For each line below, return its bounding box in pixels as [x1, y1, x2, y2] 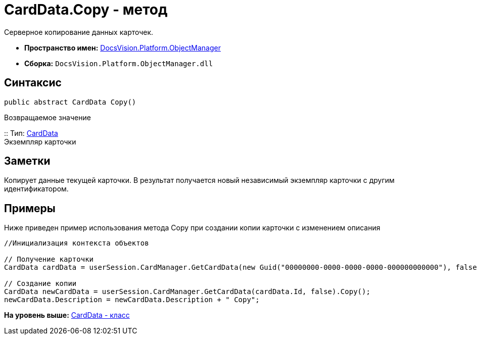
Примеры [4, 202, 56, 215]
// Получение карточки [4, 255, 94, 264]
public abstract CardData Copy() [4, 98, 136, 106]
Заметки [4, 155, 51, 168]
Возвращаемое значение [4, 113, 91, 122]
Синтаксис [4, 76, 62, 89]
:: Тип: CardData [4, 128, 58, 137]
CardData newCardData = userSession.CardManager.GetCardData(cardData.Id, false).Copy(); [4, 287, 370, 296]
